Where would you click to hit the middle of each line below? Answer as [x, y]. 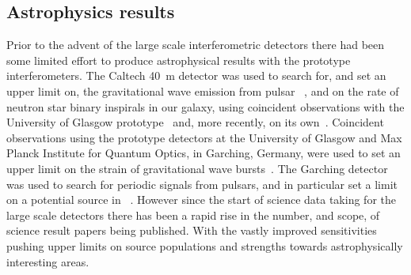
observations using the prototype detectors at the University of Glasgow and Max [204, 137]
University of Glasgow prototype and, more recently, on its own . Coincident [195, 122]
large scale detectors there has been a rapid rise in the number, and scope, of [193, 215]
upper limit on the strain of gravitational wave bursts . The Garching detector [197, 168]
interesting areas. [48, 261]
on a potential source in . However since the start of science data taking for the [201, 200]
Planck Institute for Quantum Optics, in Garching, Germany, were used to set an [204, 153]
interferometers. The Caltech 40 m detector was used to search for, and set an [196, 75]
